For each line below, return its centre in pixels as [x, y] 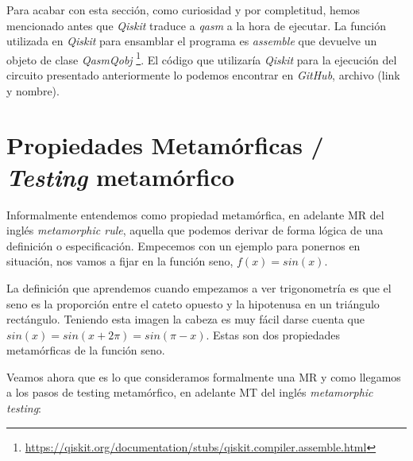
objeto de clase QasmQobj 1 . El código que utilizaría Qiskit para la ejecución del [202, 58]
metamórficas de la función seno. [86, 350]
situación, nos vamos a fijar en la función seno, [120, 261]
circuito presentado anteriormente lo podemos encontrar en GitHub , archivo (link [203, 75]
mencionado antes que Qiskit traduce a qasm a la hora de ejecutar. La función [196, 25]
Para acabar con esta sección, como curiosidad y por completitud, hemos [183, 10]
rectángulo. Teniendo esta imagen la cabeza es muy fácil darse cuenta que [185, 319]
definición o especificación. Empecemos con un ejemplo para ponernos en [183, 245]
